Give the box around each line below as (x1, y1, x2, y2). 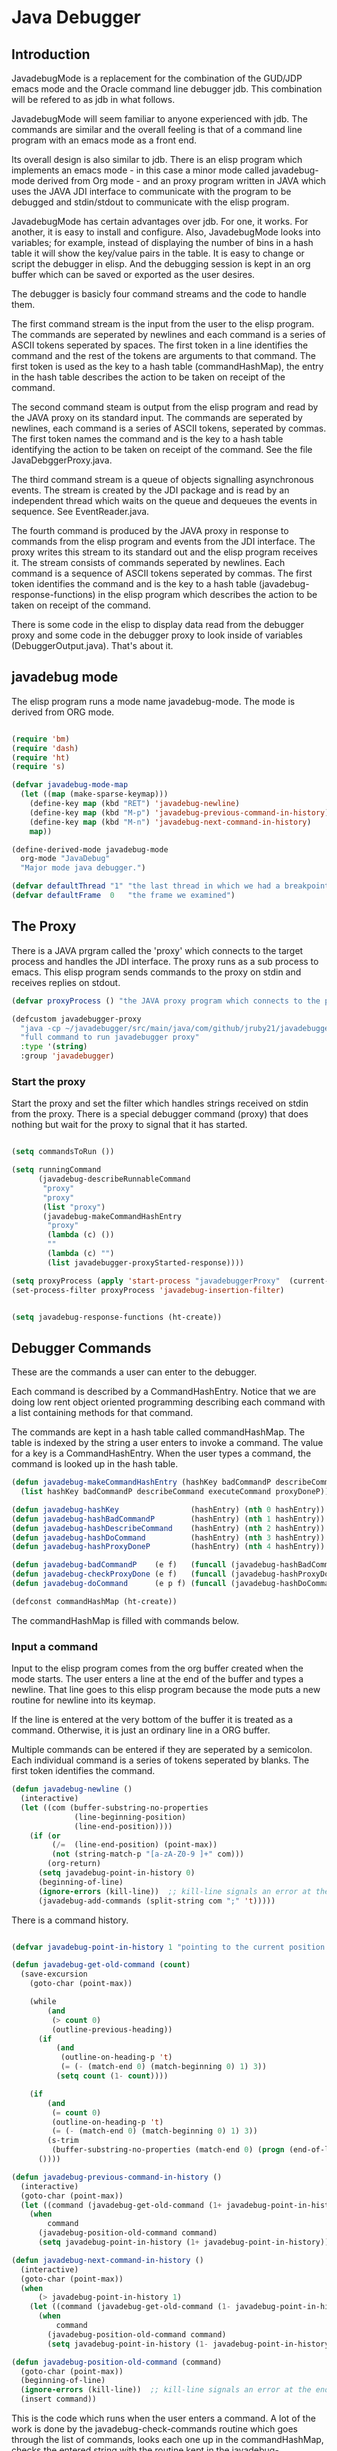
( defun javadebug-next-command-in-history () (11, 2255, 204, 2265)
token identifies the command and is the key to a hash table (11, 578, 257, 590)
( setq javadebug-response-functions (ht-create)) (11, 1312, 223, 1322)
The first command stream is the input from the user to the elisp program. (11, 318, 315, 330)
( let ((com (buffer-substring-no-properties (20, 1802, 209, 1813)
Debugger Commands (11, 1339, 152, 1356)
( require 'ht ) (11, 752, 71, 763)
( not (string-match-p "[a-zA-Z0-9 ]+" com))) (51, 1849, 245, 1860)
